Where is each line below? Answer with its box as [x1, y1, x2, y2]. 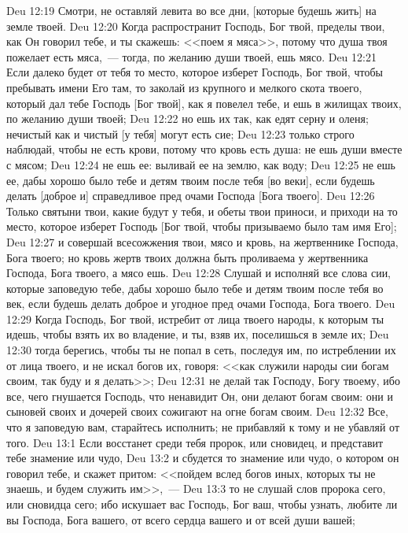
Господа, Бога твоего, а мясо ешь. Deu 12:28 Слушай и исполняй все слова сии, [6, 265, 391, 281]
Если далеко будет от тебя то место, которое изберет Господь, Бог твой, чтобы [6, 64, 383, 80]
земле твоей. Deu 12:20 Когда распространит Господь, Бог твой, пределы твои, [6, 17, 385, 34]
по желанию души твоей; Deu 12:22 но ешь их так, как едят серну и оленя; [6, 110, 369, 127]
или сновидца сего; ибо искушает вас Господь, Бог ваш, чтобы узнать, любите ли [6, 496, 398, 512]
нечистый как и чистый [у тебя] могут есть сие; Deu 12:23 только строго [6, 125, 355, 142]
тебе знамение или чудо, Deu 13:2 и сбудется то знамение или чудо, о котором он [6, 450, 399, 466]
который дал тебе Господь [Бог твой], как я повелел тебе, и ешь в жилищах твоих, [6, 94, 402, 111]
